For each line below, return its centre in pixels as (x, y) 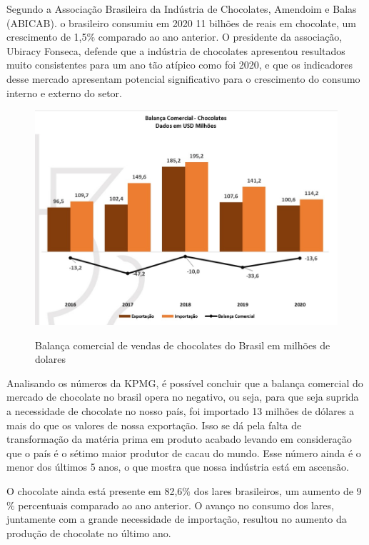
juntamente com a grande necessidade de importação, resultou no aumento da (177, 519)
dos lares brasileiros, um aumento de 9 (278, 490)
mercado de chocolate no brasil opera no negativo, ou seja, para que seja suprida (183, 397)
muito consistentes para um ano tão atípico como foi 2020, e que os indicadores (180, 65)
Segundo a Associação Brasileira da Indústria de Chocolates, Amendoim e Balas (182, 9)
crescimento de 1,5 (47, 37)
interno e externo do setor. (64, 92)
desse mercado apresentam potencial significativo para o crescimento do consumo (183, 78)
